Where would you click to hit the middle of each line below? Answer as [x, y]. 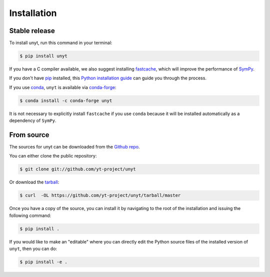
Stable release [32, 31]
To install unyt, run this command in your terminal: [61, 43]
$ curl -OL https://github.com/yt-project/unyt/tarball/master [100, 195]
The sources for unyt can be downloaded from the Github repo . [74, 147]
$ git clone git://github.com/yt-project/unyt [78, 169]
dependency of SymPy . [33, 120]
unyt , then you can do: [33, 249]
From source [29, 135]
